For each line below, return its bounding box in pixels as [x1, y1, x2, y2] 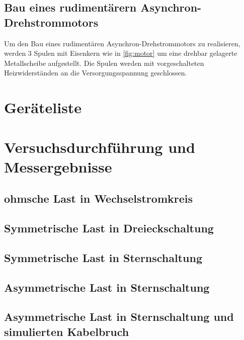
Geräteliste [4, 97, 82, 118]
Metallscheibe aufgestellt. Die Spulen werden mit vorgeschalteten [4, 57, 204, 68]
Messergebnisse [4, 156, 112, 177]
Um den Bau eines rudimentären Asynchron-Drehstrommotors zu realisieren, [4, 38, 240, 48]
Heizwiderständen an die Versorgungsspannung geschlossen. [4, 67, 187, 78]
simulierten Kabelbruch [4, 323, 129, 339]
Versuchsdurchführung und [4, 136, 195, 157]
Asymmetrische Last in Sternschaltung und [4, 309, 234, 324]
